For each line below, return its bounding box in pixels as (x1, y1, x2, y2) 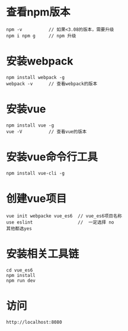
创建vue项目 (6, 191, 67, 205)
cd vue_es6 (6, 267, 33, 273)
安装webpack (6, 55, 73, 68)
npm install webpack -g (6, 74, 65, 80)
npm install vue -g (6, 122, 55, 128)
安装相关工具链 (6, 247, 79, 260)
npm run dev (6, 278, 36, 283)
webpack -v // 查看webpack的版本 (6, 81, 98, 87)
